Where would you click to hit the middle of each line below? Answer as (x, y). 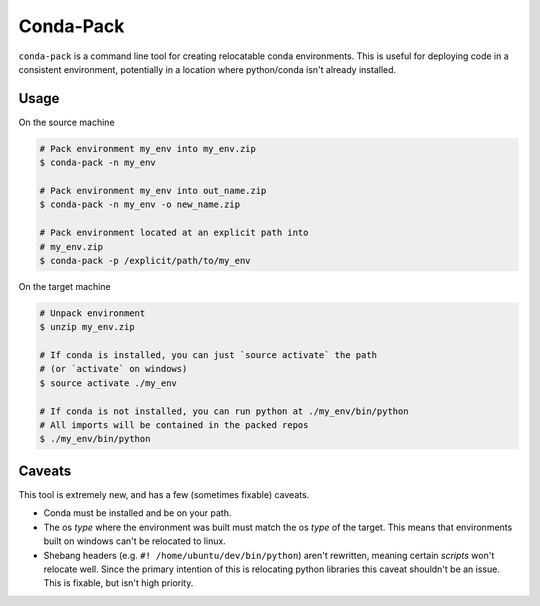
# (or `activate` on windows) (113, 369)
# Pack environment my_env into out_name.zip (153, 190)
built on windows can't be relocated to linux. (135, 541)
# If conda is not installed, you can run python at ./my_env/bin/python (224, 411)
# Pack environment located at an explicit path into (174, 233)
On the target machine (64, 286)
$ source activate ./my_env (108, 383)
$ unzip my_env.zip (87, 327)
